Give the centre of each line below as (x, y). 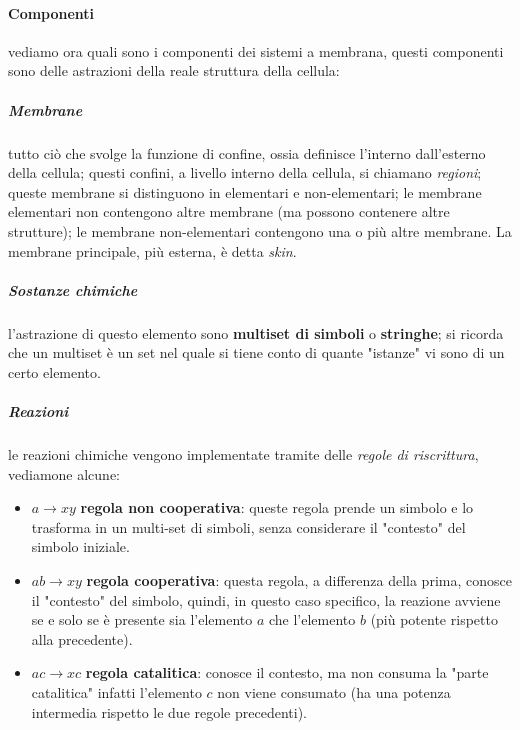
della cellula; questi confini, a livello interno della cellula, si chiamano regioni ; (245, 172)
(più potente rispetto (434, 619)
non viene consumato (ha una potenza (334, 691)
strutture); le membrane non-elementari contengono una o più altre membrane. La (260, 230)
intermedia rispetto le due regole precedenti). (169, 711)
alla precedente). (82, 638)
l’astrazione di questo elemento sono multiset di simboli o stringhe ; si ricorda (256, 332)
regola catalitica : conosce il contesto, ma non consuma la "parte (287, 672)
